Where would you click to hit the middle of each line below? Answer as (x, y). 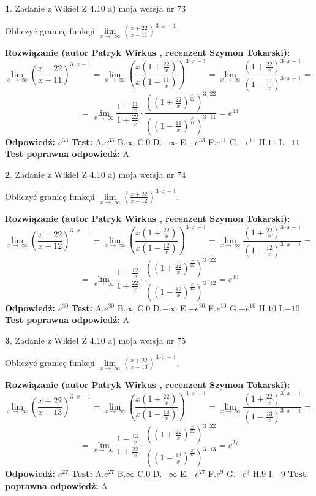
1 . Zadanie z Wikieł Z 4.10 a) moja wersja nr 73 (96, 8)
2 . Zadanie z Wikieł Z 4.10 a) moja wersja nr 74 (96, 174)
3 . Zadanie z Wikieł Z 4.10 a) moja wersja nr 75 (96, 340)
